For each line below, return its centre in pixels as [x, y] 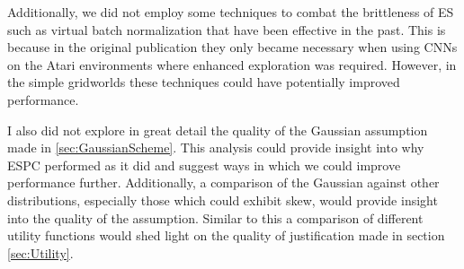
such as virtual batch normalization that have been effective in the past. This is [227, 29]
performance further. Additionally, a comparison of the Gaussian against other [223, 182]
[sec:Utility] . [40, 252]
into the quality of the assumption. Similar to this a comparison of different [215, 217]
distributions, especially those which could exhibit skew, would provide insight [223, 200]
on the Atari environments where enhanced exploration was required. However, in [232, 64]
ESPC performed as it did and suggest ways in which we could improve [204, 165]
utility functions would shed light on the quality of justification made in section [226, 235]
